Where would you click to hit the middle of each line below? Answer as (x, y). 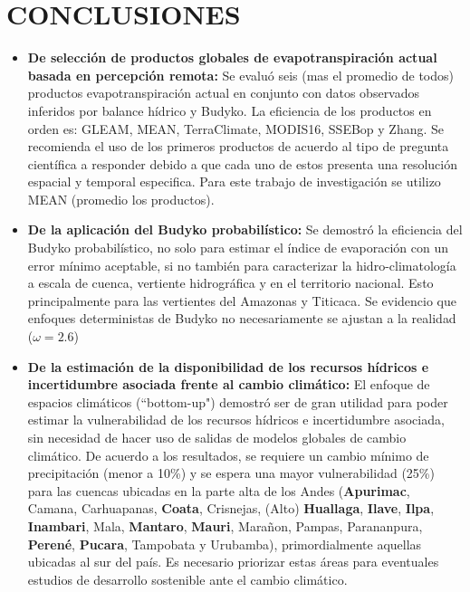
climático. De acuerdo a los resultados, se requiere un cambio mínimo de (228, 455)
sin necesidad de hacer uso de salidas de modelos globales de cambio (217, 437)
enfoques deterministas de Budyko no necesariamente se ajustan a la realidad (242, 318)
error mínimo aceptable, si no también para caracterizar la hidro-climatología (242, 265)
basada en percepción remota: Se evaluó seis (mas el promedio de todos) (240, 75)
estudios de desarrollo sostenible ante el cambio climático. (187, 579)
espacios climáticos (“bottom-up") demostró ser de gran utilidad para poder (238, 401)
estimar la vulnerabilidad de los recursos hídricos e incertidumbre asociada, (236, 420)
